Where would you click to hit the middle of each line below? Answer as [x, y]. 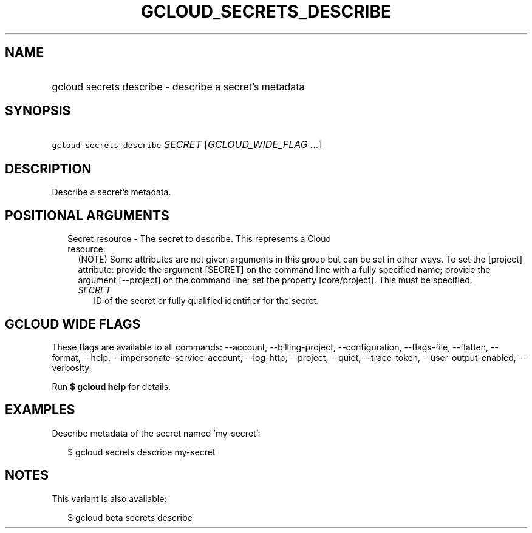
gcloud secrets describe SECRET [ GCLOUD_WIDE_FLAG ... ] [187, 145]
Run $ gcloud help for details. [111, 386]
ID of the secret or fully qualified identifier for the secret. [206, 301]
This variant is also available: [109, 498]
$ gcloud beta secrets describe [130, 517]
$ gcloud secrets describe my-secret [142, 452]
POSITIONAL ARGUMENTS [87, 215]
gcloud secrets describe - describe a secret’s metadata [178, 86]
